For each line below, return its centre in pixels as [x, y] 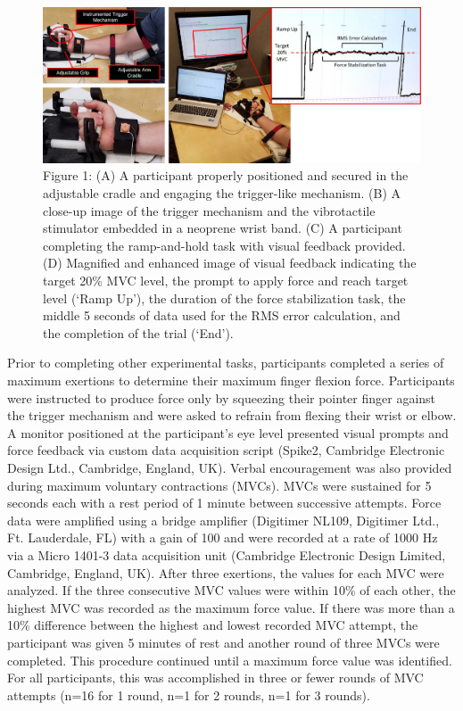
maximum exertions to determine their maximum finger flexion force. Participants [231, 380]
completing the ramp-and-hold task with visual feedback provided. [224, 245]
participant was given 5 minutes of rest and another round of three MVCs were [223, 642]
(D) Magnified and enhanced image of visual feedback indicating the [230, 263]
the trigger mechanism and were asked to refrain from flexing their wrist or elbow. [232, 415]
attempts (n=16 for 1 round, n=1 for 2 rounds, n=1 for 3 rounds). [189, 694]
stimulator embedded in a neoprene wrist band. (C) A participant [223, 228]
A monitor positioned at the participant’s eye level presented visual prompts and [228, 432]
